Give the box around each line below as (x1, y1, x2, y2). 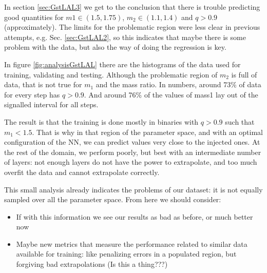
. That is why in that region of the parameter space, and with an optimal (32, 126, 263, 137)
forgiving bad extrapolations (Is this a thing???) (16, 259, 168, 269)
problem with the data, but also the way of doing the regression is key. (4, 42, 226, 52)
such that (225, 116, 255, 127)
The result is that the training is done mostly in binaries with (4, 116, 199, 127)
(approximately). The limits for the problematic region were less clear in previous (4, 22, 260, 32)
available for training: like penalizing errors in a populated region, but (16, 248, 237, 259)
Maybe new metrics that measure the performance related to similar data (16, 238, 247, 249)
